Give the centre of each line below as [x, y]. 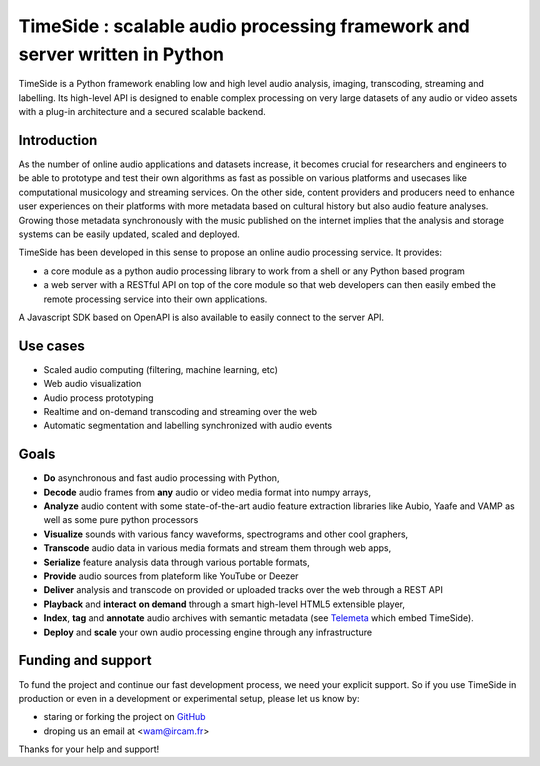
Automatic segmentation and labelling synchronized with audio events [188, 426]
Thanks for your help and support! [89, 749]
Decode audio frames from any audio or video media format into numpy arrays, [207, 492]
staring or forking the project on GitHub [124, 717]
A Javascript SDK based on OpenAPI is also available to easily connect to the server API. [201, 317]
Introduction [58, 140]
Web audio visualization [92, 384]
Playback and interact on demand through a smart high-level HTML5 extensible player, [224, 604]
